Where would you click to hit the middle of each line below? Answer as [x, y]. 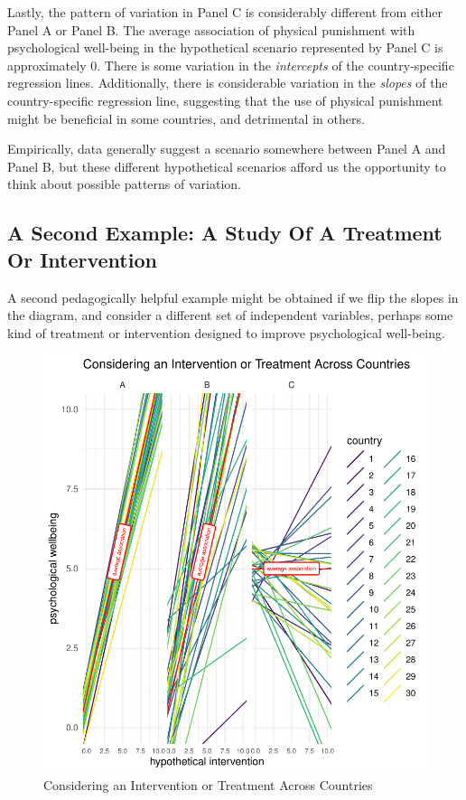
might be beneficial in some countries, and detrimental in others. [186, 118]
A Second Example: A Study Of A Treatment [225, 233]
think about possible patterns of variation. [124, 184]
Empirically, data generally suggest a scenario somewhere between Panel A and [227, 149]
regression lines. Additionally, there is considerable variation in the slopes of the [228, 83]
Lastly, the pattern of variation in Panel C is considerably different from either [225, 12]
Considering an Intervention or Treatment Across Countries [208, 785]
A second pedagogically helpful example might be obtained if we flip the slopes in [233, 297]
